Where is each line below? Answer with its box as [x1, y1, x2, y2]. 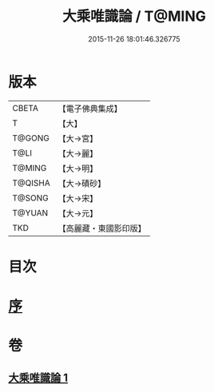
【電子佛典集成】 [57, 103, 122, 114]
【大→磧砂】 [57, 177, 106, 188]
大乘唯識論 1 [8, 370, 69, 384]
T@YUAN [12, 207, 49, 218]
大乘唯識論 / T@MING [62, 7, 206, 26]
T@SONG [12, 192, 50, 204]
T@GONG [12, 133, 50, 144]
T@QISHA [12, 177, 50, 188]
